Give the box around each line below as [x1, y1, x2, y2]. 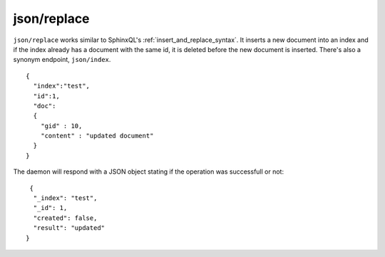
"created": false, [33, 214, 98, 222]
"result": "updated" [33, 224, 106, 232]
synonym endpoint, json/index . [13, 56, 111, 64]
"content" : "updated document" [40, 132, 154, 140]
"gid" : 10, [40, 122, 83, 130]
